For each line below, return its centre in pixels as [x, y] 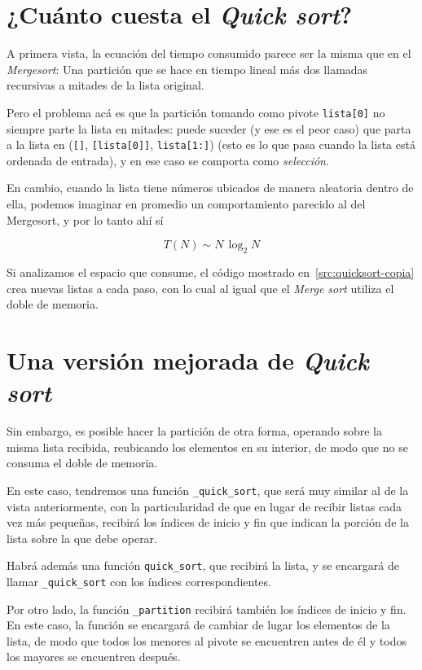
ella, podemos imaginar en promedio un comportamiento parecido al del [186, 204]
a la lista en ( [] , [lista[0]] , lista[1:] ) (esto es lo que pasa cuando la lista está [211, 145]
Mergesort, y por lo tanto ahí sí [85, 219]
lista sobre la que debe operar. [82, 538]
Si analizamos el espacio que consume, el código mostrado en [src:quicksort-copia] [211, 272]
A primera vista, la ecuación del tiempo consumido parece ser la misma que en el [209, 53]
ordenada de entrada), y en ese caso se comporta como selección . [168, 160]
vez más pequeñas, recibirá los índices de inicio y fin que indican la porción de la [208, 522]
